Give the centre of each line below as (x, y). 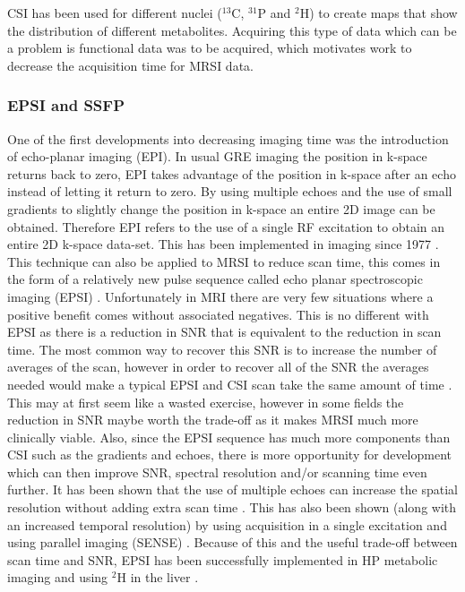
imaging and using (58, 577)
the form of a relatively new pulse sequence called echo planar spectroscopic (215, 279)
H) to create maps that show (379, 13)
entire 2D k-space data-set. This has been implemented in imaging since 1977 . (223, 244)
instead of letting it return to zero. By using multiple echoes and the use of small (230, 191)
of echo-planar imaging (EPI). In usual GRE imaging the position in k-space (217, 156)
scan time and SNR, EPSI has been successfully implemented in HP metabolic (223, 559)
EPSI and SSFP (66, 105)
